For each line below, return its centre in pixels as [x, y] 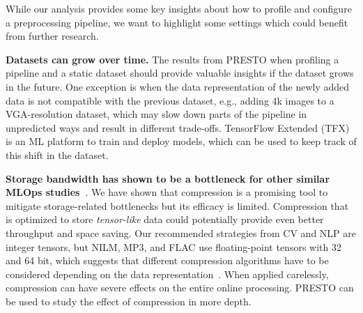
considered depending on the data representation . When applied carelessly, [167, 274]
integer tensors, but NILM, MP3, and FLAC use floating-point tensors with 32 [173, 246]
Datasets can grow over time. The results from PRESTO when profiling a [172, 59]
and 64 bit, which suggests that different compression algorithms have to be [167, 260]
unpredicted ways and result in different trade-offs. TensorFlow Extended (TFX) [178, 127]
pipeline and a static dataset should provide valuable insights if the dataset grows [180, 73]
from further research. [52, 36]
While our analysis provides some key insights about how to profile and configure [179, 8]
